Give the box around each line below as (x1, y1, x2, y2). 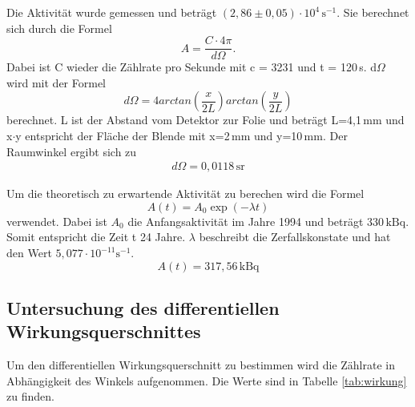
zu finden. (6, 388, 54, 405)
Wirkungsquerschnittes (6, 319, 201, 344)
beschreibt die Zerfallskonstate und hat (199, 228, 391, 245)
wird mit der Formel (6, 74, 106, 91)
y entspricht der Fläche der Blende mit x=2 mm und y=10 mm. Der (15, 127, 348, 144)
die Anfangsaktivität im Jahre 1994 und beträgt (127, 212, 364, 229)
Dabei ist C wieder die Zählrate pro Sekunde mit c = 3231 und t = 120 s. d (6, 58, 377, 75)
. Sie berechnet (336, 4, 409, 20)
